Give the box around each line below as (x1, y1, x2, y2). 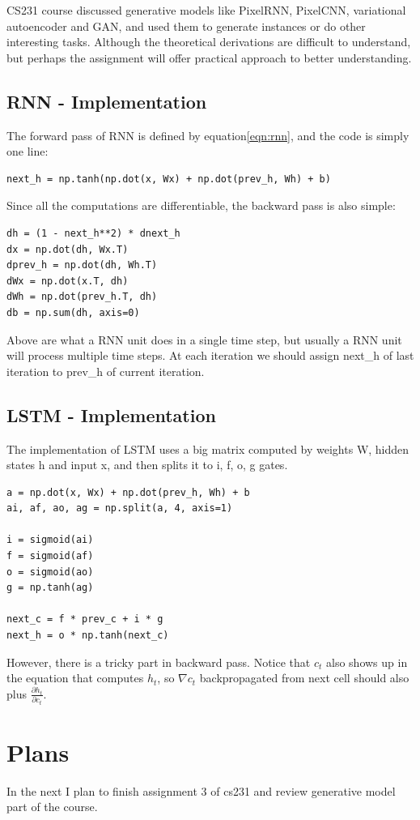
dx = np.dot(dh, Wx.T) (6, 243, 129, 255)
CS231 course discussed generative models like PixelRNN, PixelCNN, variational (6, 2, 406, 18)
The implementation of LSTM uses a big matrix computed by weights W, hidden (6, 440, 409, 457)
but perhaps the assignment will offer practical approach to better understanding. (6, 49, 412, 66)
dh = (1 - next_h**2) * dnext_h (6, 227, 180, 239)
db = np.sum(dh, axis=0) (6, 306, 140, 318)
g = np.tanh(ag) (6, 582, 94, 594)
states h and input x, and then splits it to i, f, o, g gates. (6, 456, 288, 473)
